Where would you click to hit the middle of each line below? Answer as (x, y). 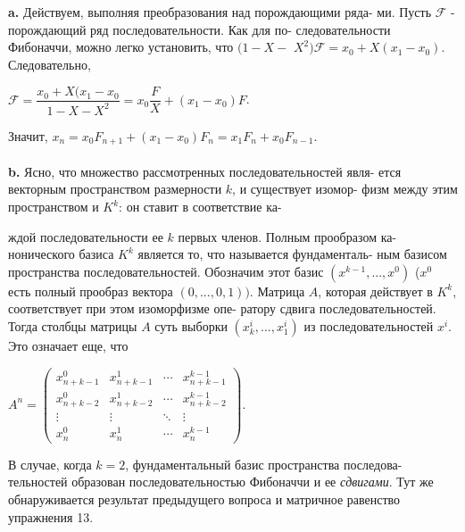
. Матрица (277, 291)
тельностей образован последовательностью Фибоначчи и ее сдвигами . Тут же (221, 482)
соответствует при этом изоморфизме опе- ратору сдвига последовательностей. (222, 308)
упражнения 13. (51, 516)
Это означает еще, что (68, 345)
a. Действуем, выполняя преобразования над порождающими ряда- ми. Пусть (220, 12)
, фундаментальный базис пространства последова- (264, 464)
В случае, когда (50, 464)
